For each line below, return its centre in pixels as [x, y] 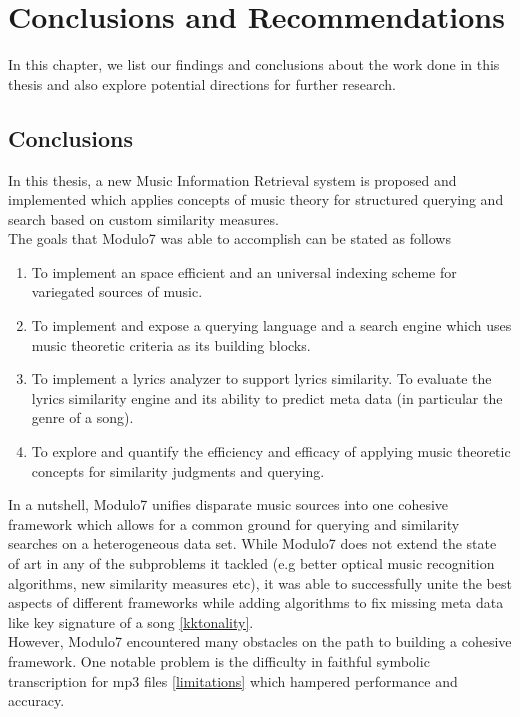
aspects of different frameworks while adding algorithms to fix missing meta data [256, 602]
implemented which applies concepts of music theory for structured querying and [256, 199]
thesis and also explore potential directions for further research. [202, 83]
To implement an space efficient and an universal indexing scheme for [244, 271]
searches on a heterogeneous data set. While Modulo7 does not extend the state [252, 543]
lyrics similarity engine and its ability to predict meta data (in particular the [267, 397]
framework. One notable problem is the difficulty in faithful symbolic [219, 660]
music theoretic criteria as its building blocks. [171, 344]
